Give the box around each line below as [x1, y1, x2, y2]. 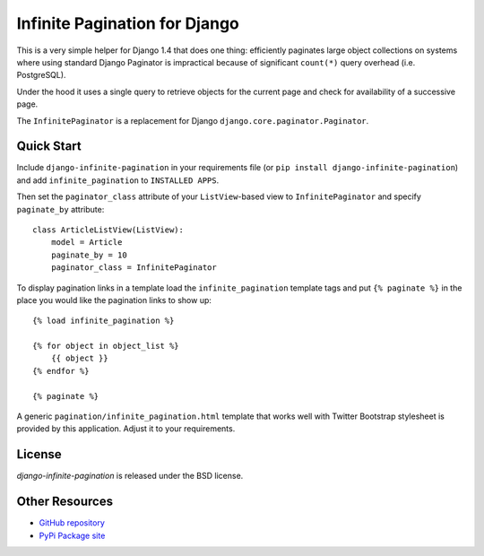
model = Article [50, 238, 123, 248]
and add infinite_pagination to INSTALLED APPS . [16, 175, 220, 186]
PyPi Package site [39, 530, 106, 541]
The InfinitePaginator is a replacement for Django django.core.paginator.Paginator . [16, 115, 369, 126]
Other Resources [16, 494, 114, 509]
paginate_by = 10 [50, 249, 127, 260]
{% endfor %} [32, 366, 90, 376]
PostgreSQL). [16, 70, 66, 81]
